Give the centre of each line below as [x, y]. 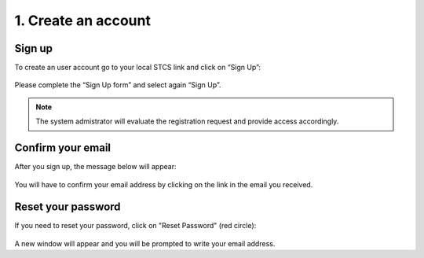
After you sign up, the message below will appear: [95, 167]
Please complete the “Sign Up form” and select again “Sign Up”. [118, 85]
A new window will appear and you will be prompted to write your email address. [145, 243]
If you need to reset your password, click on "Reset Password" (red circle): [135, 226]
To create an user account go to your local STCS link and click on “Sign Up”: [138, 68]
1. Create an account [82, 20]
